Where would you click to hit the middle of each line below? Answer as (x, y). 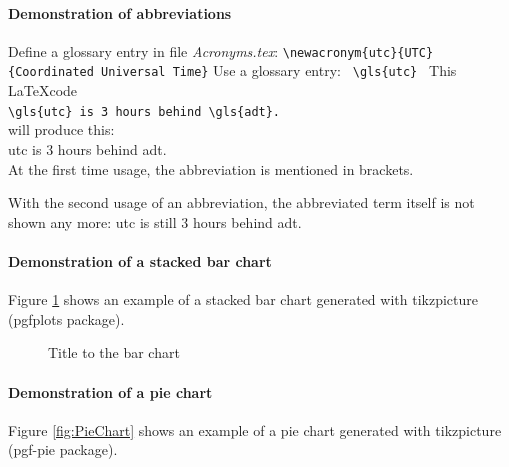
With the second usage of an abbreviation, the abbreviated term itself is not (241, 202)
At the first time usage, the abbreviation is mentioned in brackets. (211, 168)
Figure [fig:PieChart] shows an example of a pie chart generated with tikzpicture (255, 429)
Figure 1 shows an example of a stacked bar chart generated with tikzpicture (243, 299)
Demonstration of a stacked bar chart (140, 260)
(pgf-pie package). (63, 449)
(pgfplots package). (66, 318)
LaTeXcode (43, 90)
